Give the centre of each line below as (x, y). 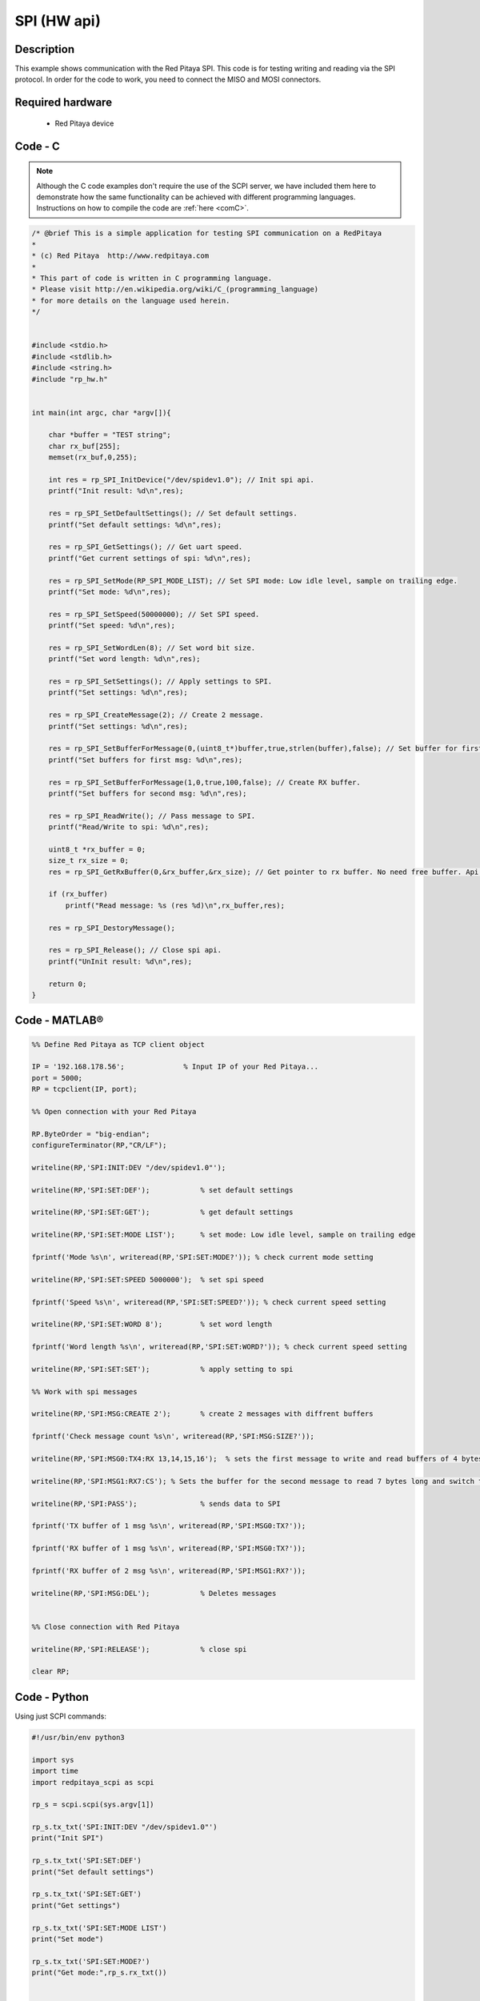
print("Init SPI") (68, 1838)
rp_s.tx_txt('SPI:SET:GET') (86, 1894)
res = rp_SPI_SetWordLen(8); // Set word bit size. (152, 648)
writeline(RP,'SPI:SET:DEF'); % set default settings (162, 1190)
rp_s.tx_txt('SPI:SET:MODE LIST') (99, 1928)
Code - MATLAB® (59, 1021)
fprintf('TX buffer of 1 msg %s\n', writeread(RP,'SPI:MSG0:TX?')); (169, 1526)
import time (55, 1771)
